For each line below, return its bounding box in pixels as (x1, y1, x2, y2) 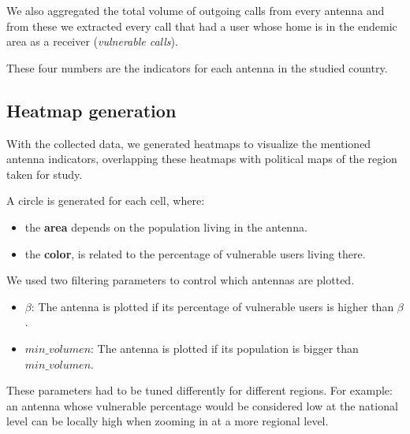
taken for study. (6, 165, 83, 182)
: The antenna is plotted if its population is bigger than (91, 339, 359, 356)
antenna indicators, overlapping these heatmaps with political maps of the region (6, 150, 397, 167)
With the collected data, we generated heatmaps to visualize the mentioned (6, 135, 371, 151)
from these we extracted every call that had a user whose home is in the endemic (6, 17, 397, 34)
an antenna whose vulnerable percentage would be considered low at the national (6, 397, 398, 414)
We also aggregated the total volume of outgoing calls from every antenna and (6, 2, 385, 18)
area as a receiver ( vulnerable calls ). (6, 33, 178, 50)
